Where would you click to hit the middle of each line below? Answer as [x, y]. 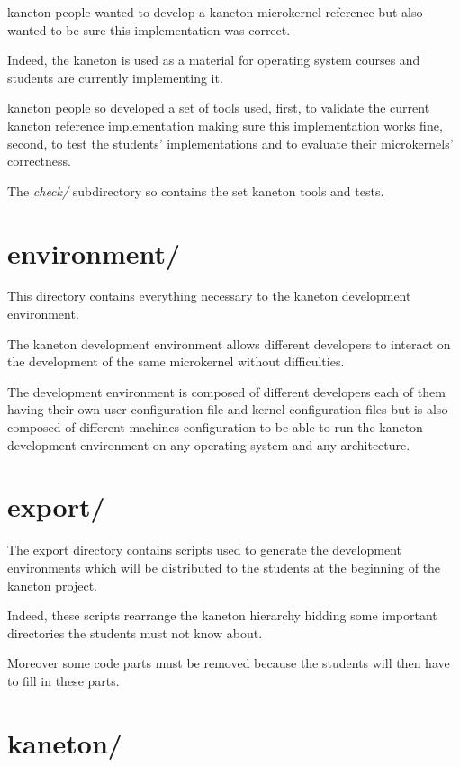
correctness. [39, 161]
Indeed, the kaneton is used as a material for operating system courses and [214, 60]
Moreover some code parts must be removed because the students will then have [229, 663]
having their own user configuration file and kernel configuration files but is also [228, 409]
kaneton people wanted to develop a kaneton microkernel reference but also [215, 12]
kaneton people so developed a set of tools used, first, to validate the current [219, 108]
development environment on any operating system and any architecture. [209, 444]
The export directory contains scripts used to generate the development [204, 550]
